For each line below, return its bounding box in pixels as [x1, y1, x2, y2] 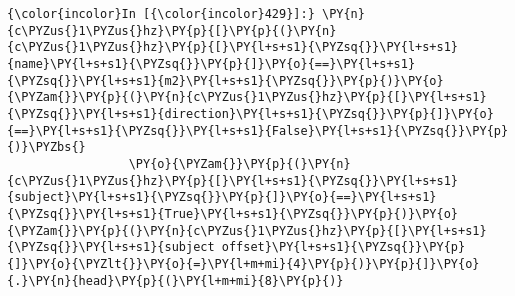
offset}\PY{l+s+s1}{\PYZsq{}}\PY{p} [221, 240, 466, 255]
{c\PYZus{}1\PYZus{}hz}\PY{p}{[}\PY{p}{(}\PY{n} [7, 23, 337, 38]
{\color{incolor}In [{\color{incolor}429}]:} [7, 7, 315, 21]
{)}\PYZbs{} [7, 140, 86, 155]
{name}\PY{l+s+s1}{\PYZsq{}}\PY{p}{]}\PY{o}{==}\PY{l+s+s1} [7, 56, 416, 71]
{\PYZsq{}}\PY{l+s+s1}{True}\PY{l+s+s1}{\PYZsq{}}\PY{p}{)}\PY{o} [7, 206, 459, 221]
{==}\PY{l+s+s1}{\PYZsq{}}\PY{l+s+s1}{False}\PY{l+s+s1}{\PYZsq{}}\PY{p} [7, 123, 509, 138]
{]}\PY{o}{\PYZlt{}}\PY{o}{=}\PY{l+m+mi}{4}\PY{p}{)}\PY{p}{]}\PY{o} [7, 256, 480, 271]
